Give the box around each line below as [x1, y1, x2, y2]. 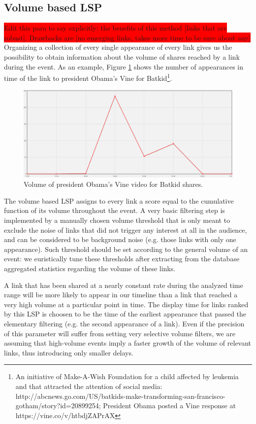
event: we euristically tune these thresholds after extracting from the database [4, 253, 240, 264]
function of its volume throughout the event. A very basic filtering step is [4, 205, 225, 215]
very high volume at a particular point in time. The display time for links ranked [4, 299, 249, 309]
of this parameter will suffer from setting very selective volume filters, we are [4, 328, 235, 338]
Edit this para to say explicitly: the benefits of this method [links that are [4, 23, 227, 33]
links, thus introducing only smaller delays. [4, 347, 133, 357]
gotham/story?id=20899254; [15, 400, 101, 411]
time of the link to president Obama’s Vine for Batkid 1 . [4, 71, 172, 83]
